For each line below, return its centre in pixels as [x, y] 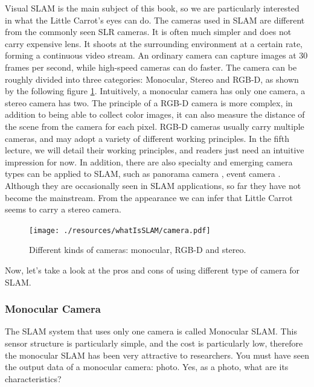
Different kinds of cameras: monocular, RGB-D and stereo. [138, 250]
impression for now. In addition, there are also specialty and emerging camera [149, 162]
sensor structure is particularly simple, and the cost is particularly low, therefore [154, 343]
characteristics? [33, 378]
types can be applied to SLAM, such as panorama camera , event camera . [143, 174]
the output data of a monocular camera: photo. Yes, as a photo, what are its [147, 367]
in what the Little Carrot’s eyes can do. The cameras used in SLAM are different [155, 20]
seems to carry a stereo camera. [63, 209]
